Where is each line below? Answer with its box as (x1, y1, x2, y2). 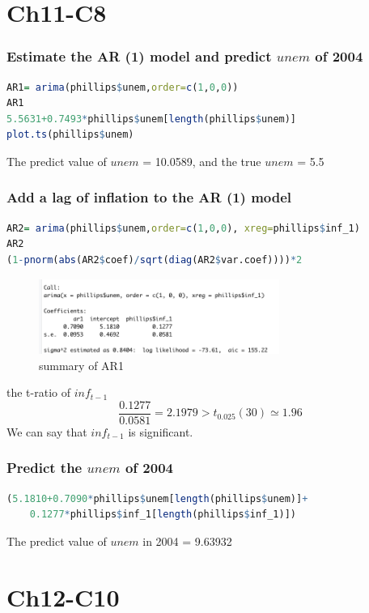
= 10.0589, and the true (142, 152, 261, 169)
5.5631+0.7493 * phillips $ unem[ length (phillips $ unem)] (6, 113, 297, 125)
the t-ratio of (6, 384, 70, 401)
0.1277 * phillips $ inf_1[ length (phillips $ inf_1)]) (29, 509, 297, 521)
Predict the (6, 458, 83, 478)
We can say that (6, 423, 87, 440)
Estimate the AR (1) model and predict (6, 46, 272, 66)
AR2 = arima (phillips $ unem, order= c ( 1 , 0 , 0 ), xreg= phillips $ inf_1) (6, 222, 360, 234)
